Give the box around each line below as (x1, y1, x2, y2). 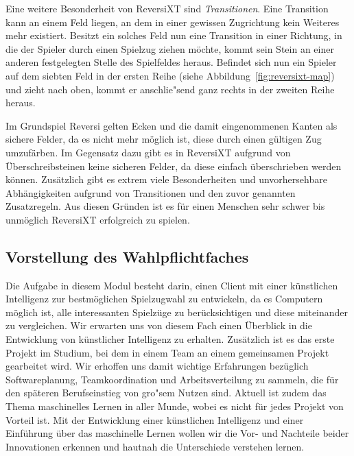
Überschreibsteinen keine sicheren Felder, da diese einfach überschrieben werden (5, 158, 342, 173)
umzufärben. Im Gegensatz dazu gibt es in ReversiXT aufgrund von (5, 145, 291, 159)
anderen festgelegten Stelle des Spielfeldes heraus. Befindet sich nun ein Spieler (5, 55, 337, 69)
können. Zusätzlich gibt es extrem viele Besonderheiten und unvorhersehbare (5, 172, 327, 187)
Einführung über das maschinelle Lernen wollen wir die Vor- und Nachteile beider (5, 426, 349, 440)
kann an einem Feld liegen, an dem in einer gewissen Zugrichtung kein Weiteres (5, 14, 340, 29)
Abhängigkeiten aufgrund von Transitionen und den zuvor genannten (5, 185, 296, 200)
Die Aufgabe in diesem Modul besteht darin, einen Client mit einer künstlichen (5, 278, 338, 292)
